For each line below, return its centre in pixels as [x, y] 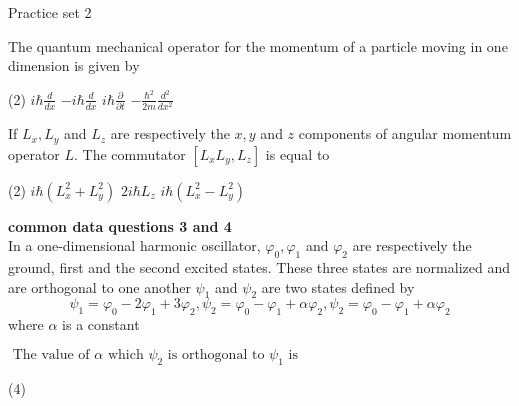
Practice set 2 [50, 12]
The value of [51, 354]
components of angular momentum [405, 133]
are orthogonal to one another [99, 286]
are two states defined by [338, 286]
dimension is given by [74, 65]
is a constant [101, 324]
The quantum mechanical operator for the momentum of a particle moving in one [258, 45]
